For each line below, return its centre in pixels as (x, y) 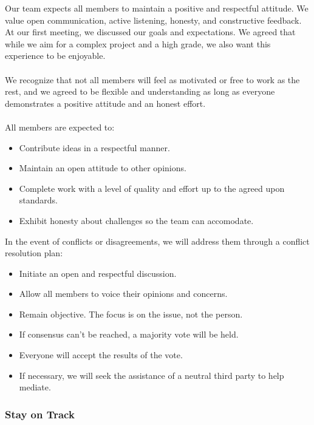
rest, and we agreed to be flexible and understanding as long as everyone (140, 91)
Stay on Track (40, 414)
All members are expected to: (60, 127)
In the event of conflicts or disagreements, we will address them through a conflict (157, 241)
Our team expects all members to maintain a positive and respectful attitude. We (157, 8)
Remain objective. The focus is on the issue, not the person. (131, 314)
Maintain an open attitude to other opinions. (103, 168)
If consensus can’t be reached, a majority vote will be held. (129, 334)
